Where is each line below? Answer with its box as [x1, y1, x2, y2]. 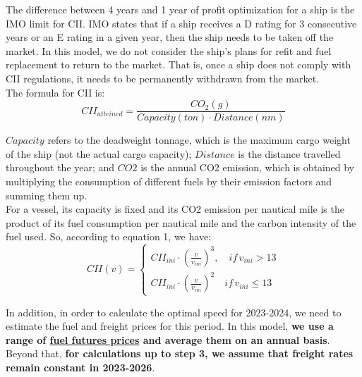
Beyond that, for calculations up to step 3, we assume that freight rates [6, 346, 354, 361]
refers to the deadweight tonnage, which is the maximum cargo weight [47, 132, 351, 147]
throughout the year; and [6, 160, 115, 175]
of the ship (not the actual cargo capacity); [6, 146, 192, 161]
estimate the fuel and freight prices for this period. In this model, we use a [6, 319, 334, 333]
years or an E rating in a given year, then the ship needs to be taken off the [6, 30, 334, 44]
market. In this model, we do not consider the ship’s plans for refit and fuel [6, 43, 332, 58]
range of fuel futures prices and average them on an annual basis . [6, 332, 330, 347]
